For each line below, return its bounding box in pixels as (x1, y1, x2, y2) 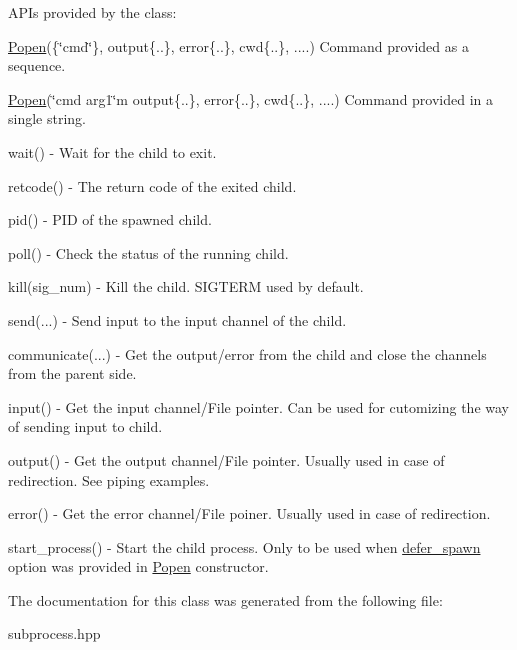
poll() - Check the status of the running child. (8, 242, 289, 263)
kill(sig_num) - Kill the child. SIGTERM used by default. (8, 276, 364, 297)
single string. (8, 108, 86, 129)
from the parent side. (8, 363, 137, 384)
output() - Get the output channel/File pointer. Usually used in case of (8, 449, 445, 470)
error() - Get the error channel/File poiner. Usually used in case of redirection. (8, 503, 491, 524)
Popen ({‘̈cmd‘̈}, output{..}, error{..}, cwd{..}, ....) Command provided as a (8, 35, 469, 56)
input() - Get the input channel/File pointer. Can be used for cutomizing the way (8, 396, 509, 417)
